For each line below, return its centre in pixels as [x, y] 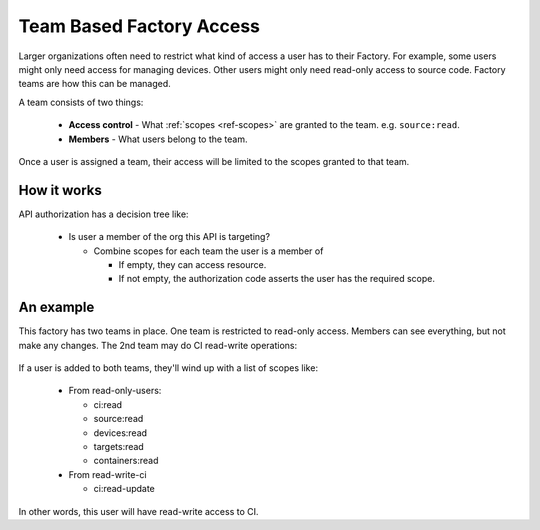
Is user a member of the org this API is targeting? [169, 237]
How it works [60, 190]
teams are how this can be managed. [95, 84]
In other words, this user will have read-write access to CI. [138, 511]
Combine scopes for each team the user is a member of [208, 251]
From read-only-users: [115, 391]
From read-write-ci [107, 474]
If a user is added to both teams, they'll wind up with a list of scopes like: [168, 368]
